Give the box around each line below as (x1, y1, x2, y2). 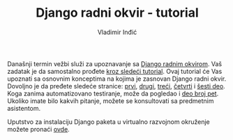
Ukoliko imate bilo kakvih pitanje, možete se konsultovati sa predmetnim (7, 96, 214, 105)
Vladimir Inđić (97, 28, 137, 36)
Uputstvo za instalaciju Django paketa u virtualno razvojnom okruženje (7, 117, 211, 126)
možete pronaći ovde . (7, 125, 70, 133)
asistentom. (7, 104, 41, 112)
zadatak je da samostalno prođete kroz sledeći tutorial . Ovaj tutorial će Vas (7, 67, 223, 75)
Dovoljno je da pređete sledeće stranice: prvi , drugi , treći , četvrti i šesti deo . (7, 81, 225, 90)
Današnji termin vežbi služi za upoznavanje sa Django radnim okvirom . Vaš (7, 59, 222, 68)
